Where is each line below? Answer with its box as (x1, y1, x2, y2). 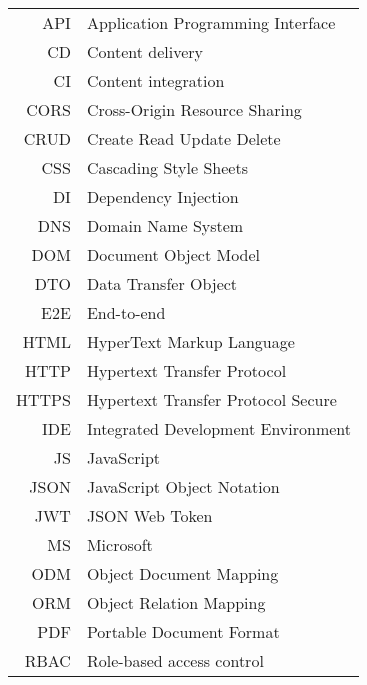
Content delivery (86, 40, 203, 63)
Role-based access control (86, 649, 264, 672)
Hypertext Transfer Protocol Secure (86, 388, 337, 411)
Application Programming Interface (86, 11, 336, 34)
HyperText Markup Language (86, 330, 295, 353)
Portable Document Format (86, 620, 280, 643)
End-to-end (86, 301, 166, 324)
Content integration (86, 69, 225, 92)
